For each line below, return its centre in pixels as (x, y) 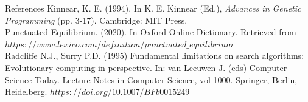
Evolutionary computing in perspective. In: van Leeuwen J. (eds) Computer (146, 67)
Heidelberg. (26, 91)
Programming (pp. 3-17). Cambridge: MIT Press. (96, 20)
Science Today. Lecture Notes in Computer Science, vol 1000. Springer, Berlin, (151, 79)
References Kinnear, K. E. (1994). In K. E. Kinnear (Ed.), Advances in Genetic (153, 8)
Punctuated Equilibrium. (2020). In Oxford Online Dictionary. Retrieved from (151, 32)
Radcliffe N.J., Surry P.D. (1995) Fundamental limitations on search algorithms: (155, 56)
